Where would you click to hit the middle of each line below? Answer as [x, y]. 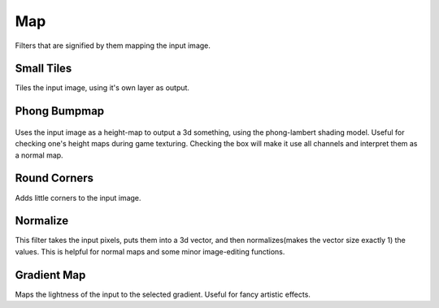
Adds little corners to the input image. [78, 197]
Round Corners [54, 178]
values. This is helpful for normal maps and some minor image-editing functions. [150, 251]
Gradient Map [50, 275]
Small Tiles [43, 69]
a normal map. [39, 155]
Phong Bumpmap [60, 111]
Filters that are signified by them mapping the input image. [113, 46]
